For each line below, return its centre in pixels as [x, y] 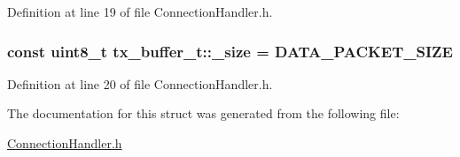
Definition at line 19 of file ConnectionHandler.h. [140, 11]
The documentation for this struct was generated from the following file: [203, 113]
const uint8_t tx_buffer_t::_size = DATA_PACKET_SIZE [230, 51]
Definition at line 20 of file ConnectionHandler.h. [140, 83]
